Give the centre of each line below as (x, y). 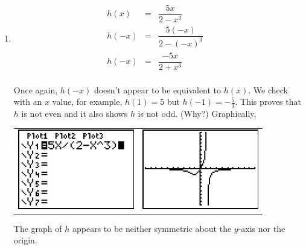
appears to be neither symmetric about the (152, 228)
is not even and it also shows (75, 114)
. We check (268, 89)
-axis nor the (262, 228)
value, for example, (87, 102)
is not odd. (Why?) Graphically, (197, 114)
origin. (25, 240)
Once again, (36, 89)
